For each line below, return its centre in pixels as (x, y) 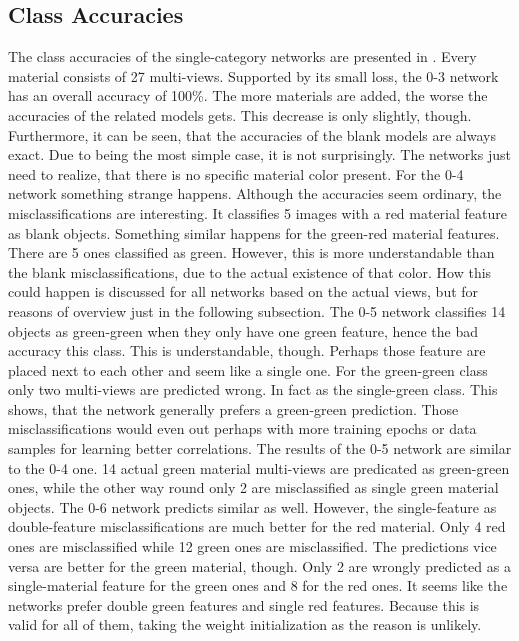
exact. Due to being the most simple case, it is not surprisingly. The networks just (259, 154)
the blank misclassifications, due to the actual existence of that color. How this (250, 271)
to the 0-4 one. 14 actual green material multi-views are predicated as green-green (259, 467)
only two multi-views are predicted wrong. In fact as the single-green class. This (253, 389)
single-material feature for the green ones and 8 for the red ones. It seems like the (258, 585)
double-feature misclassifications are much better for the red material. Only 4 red (257, 526)
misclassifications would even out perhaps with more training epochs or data (242, 428)
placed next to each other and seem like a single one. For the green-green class (248, 369)
